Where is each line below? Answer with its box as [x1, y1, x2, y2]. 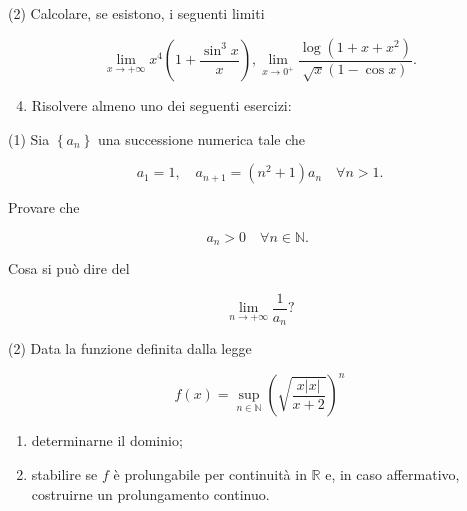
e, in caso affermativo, [325, 464, 460, 485]
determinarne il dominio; [31, 430, 183, 451]
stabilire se [31, 464, 98, 485]
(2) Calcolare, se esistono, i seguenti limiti [8, 3, 265, 23]
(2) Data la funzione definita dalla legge [8, 338, 252, 359]
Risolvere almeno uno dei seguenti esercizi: [31, 95, 292, 116]
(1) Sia [8, 128, 50, 149]
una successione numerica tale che [97, 128, 306, 149]
